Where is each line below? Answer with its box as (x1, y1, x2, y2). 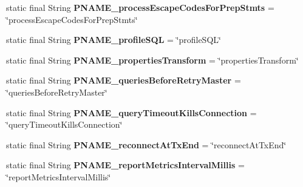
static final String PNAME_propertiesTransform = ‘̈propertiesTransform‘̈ (6, 53, 299, 66)
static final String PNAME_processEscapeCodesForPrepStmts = (6, 1, 274, 13)
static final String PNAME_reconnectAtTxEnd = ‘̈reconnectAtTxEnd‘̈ (6, 138, 287, 151)
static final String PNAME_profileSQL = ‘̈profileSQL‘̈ (6, 33, 221, 46)
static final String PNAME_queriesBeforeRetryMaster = (6, 74, 241, 87)
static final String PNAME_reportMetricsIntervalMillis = (6, 159, 245, 171)
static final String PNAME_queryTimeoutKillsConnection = (6, 106, 257, 119)
